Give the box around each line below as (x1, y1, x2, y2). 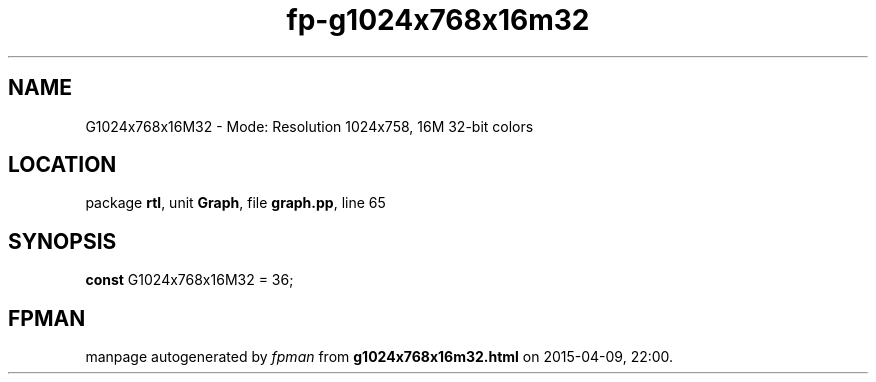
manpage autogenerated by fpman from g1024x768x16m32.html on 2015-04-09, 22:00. (85, 348, 674, 366)
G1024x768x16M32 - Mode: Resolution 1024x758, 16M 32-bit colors (85, 117, 534, 135)
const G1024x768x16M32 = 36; (85, 271, 294, 289)
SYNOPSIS (8, 228, 117, 254)
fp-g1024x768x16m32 (286, 3, 590, 37)
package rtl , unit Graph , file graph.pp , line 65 (85, 194, 386, 212)
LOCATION (8, 152, 117, 178)
